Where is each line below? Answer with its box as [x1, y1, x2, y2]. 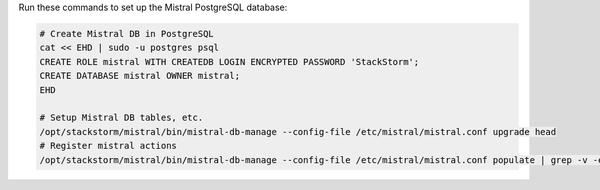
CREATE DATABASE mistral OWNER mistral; [39, 70, 240, 82]
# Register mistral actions [39, 140, 177, 152]
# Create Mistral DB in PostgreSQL [39, 28, 214, 39]
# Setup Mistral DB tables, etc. [39, 112, 204, 124]
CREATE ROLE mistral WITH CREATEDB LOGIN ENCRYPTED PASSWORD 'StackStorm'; [39, 56, 420, 67]
